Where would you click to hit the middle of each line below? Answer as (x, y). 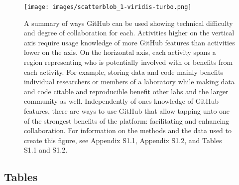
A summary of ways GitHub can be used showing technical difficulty (128, 23)
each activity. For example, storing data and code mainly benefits (124, 72)
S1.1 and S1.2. (46, 150)
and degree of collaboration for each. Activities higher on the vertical (129, 33)
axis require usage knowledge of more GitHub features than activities (129, 42)
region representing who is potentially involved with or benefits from (128, 62)
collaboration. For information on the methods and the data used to (128, 130)
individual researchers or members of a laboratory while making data (129, 82)
